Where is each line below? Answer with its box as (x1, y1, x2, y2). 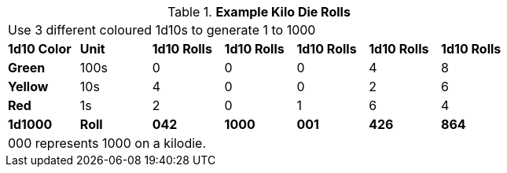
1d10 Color (8, 41, 72, 57)
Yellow (8, 79, 49, 94)
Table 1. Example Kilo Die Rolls (167, 4, 351, 20)
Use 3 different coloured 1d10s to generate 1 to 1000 (8, 22, 316, 38)
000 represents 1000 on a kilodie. (8, 135, 207, 151)
